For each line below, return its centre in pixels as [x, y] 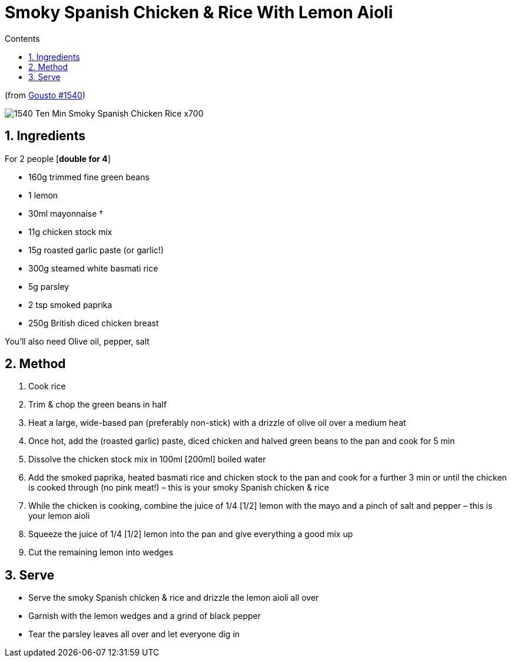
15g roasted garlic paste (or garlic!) [96, 250]
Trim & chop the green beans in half [98, 405]
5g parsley [49, 286]
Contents [22, 38]
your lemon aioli [59, 516]
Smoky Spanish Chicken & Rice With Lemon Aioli [199, 12]
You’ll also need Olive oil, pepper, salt [77, 341]
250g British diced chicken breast [94, 323]
